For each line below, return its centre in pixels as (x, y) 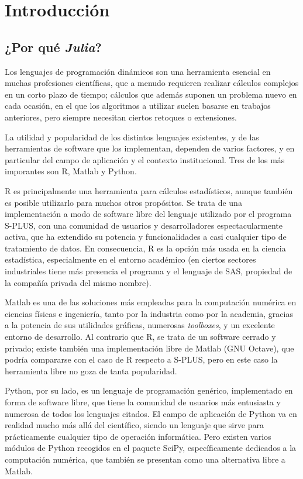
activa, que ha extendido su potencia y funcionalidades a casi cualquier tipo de (146, 237)
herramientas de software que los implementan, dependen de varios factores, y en (150, 148)
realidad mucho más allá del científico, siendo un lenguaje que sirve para (134, 425)
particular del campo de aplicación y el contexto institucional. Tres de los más (145, 159)
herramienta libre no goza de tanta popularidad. (91, 371)
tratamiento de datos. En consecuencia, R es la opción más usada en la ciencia (145, 248)
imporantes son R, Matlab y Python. (71, 171)
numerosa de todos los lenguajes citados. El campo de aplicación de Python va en (151, 413)
